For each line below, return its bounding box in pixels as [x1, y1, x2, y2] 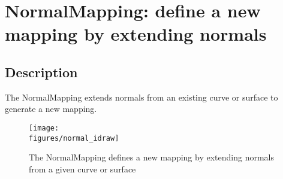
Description [5, 62, 78, 81]
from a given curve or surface [29, 162, 136, 175]
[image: [29, 123, 59, 132]
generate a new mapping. [5, 102, 97, 115]
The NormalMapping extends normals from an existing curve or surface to [5, 90, 278, 103]
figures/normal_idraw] [29, 134, 119, 142]
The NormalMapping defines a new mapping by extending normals [29, 151, 274, 163]
